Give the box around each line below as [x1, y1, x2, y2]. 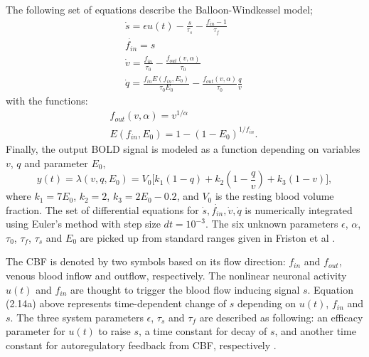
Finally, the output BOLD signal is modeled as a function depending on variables [6, 141, 360, 156]
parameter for [6, 324, 65, 339]
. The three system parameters [10, 309, 144, 324]
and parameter [24, 155, 88, 170]
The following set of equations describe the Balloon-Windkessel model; [6, 2, 313, 16]
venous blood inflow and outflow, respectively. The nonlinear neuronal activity [6, 268, 347, 283]
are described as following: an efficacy [199, 309, 363, 324]
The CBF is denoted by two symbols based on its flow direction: [6, 254, 286, 269]
